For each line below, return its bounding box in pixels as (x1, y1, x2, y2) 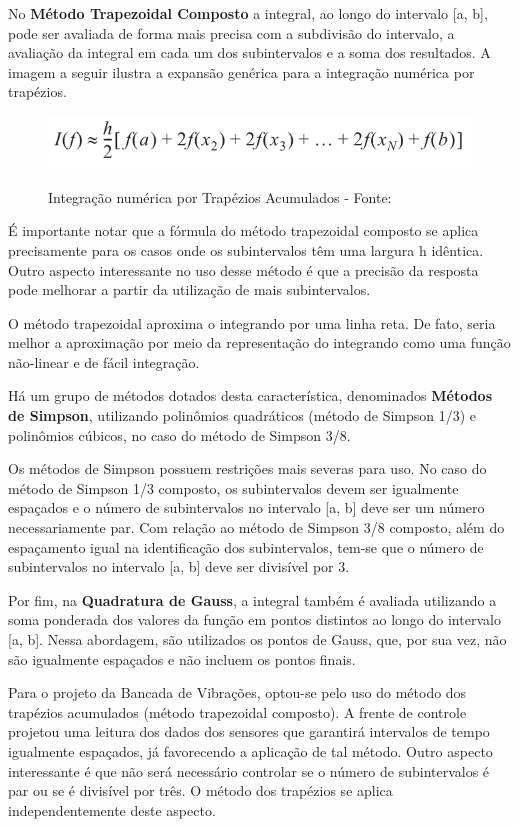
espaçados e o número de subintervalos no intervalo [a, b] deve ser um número (8, 497, 485, 518)
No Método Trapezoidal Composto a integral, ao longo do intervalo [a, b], (8, 3, 488, 23)
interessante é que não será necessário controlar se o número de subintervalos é (8, 760, 490, 781)
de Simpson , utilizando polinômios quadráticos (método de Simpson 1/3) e (8, 405, 477, 426)
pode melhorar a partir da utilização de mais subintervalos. (8, 279, 371, 300)
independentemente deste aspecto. (8, 799, 216, 820)
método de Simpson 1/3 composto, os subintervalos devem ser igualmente (8, 477, 459, 498)
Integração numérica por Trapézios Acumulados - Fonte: (48, 186, 392, 207)
